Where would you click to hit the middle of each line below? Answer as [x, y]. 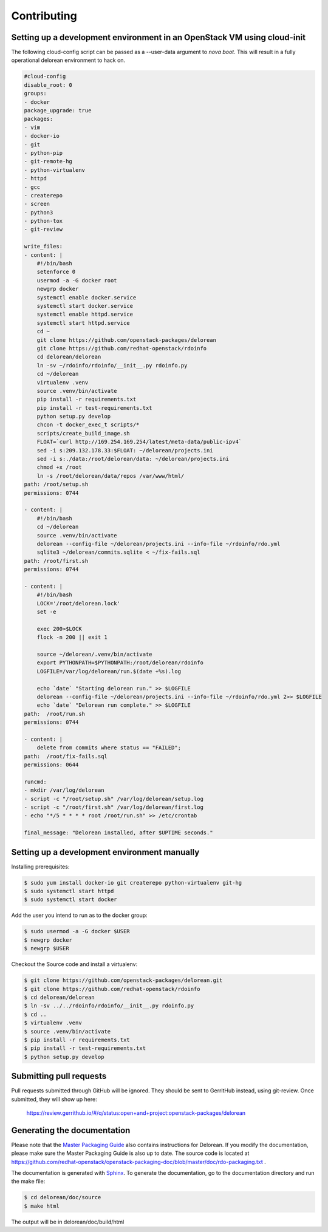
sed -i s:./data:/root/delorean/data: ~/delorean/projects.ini [133, 459]
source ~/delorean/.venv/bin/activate [94, 654]
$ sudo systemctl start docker [71, 900]
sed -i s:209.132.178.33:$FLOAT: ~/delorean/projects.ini [125, 450]
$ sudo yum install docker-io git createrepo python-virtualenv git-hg [133, 883]
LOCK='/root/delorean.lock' [79, 603]
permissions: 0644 [51, 765]
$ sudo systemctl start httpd [69, 891]
